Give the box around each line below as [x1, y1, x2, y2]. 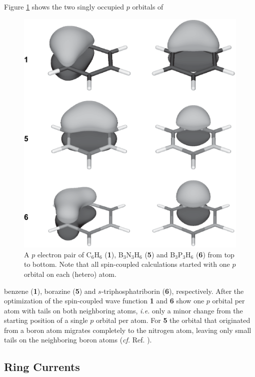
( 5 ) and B [144, 249, 175, 259]
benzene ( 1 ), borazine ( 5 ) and [4, 285, 96, 296]
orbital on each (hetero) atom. [24, 268, 116, 279]
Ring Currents [4, 359, 80, 374]
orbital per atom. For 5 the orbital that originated [95, 315, 250, 325]
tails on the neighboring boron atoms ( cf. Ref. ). [4, 334, 152, 345]
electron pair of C [37, 249, 91, 259]
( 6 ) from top [195, 249, 234, 259]
